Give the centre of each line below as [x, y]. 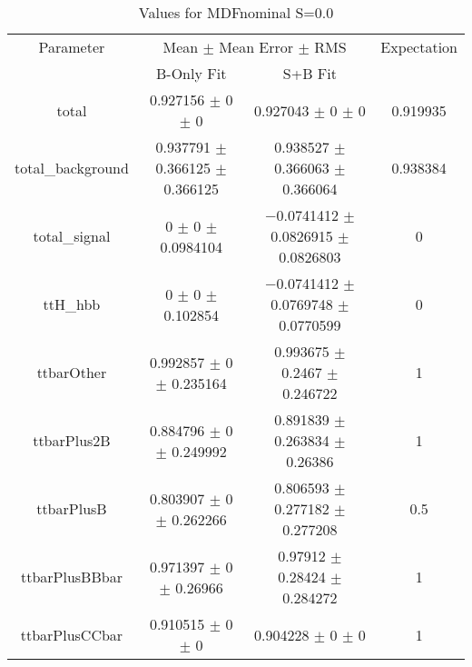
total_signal [72, 236]
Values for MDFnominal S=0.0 [236, 12]
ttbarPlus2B [72, 440]
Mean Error [256, 47]
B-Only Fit [192, 73]
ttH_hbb [72, 304]
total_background [72, 168]
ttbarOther [72, 372]
